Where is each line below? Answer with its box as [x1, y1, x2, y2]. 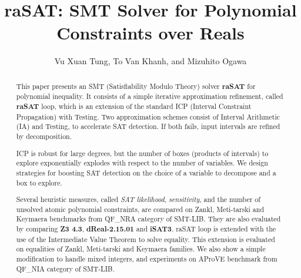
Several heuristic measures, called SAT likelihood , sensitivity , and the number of [16, 194, 260, 204]
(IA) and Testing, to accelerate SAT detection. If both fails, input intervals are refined [16, 121, 280, 131]
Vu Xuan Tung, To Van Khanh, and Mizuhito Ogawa [54, 55, 247, 67]
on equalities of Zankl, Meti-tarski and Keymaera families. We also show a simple [16, 244, 266, 254]
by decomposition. [16, 131, 72, 141]
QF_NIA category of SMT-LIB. [16, 263, 115, 273]
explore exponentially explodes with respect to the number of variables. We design [16, 158, 268, 168]
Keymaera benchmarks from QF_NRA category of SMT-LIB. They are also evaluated [16, 214, 281, 224]
